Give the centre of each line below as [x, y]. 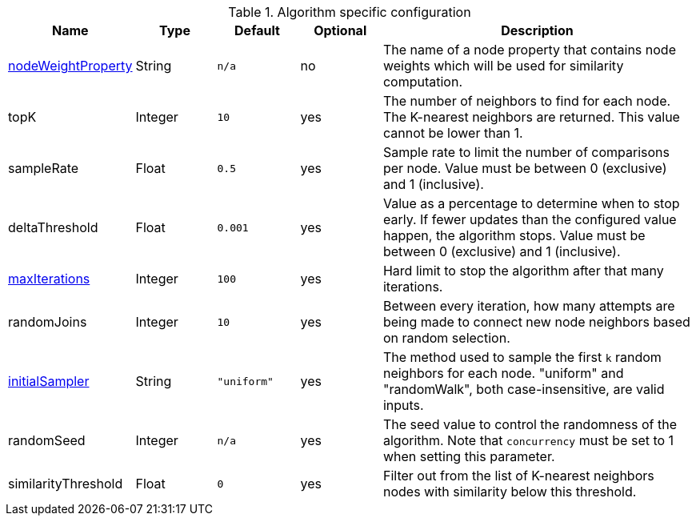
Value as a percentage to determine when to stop [531, 203]
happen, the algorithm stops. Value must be [514, 235]
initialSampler [49, 381]
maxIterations [49, 279]
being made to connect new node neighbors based [536, 322]
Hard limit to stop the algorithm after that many [523, 271]
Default [257, 30]
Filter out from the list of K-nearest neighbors [518, 476]
